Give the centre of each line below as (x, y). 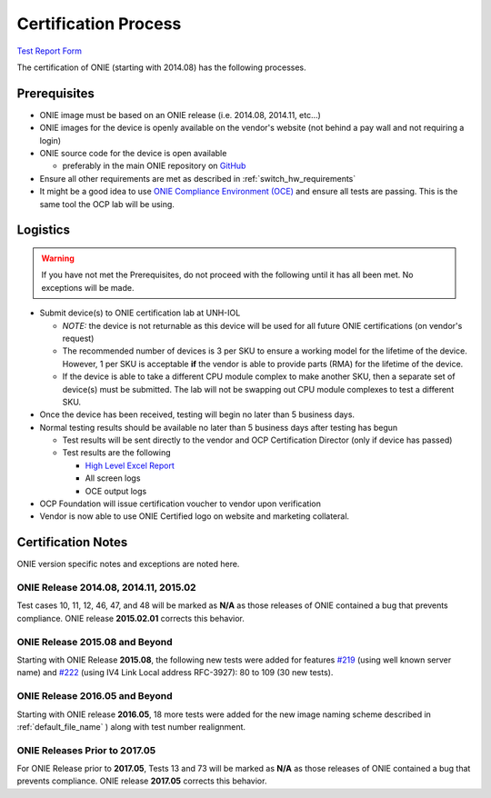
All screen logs (113, 478)
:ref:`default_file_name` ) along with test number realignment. (131, 726)
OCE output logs (116, 491)
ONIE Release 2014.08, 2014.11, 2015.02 (106, 588)
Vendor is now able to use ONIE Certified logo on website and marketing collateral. (195, 516)
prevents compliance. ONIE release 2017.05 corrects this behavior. (142, 781)
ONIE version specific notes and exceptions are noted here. (128, 564)
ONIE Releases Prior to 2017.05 (86, 750)
